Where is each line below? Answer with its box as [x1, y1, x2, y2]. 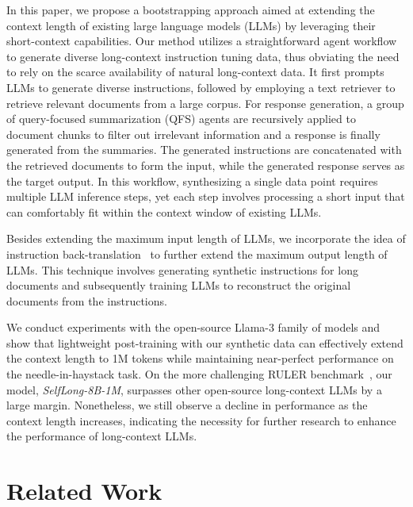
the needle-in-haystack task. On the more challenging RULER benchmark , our [6, 366, 392, 382]
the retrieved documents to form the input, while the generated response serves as [6, 156, 405, 173]
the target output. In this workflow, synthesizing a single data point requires [6, 172, 378, 189]
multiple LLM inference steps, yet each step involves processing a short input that [6, 188, 405, 205]
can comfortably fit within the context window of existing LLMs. [6, 203, 322, 220]
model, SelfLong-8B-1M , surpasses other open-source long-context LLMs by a [6, 381, 382, 398]
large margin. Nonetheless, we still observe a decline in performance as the [6, 397, 368, 413]
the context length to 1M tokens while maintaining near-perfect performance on [6, 350, 394, 367]
